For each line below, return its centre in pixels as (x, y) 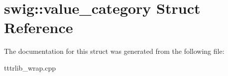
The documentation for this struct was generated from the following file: (114, 51)
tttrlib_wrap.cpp (30, 67)
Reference (39, 27)
